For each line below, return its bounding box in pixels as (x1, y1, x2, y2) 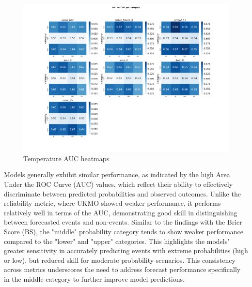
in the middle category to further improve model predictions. (4, 273, 185, 284)
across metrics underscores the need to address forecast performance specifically (4, 264, 241, 274)
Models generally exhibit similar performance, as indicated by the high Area (4, 169, 230, 180)
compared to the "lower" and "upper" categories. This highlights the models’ (4, 236, 230, 246)
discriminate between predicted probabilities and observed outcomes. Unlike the (4, 188, 241, 198)
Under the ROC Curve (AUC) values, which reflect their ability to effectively (4, 179, 233, 189)
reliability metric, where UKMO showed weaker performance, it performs (4, 198, 221, 208)
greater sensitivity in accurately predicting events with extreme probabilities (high (4, 245, 248, 256)
